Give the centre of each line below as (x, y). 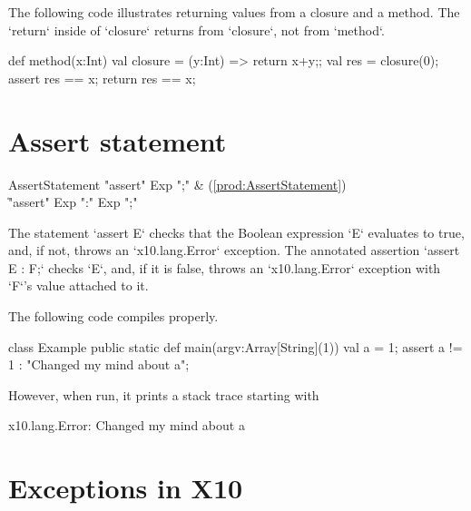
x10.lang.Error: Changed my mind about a (127, 425)
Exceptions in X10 (126, 488)
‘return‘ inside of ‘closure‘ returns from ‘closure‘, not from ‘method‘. (196, 29)
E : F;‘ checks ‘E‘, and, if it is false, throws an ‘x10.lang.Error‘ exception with (225, 267)
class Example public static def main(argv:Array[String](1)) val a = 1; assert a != (235, 346)
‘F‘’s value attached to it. (78, 285)
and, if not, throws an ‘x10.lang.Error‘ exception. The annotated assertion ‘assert (234, 250)
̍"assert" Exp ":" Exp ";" (73, 202)
